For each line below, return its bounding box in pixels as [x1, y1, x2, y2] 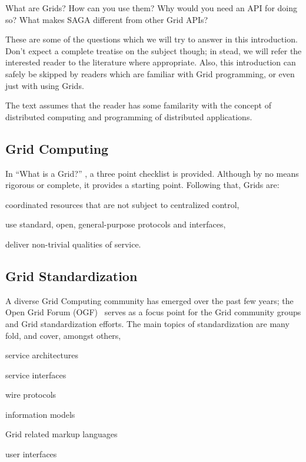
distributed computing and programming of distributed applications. [5, 110, 252, 123]
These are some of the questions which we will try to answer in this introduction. [5, 33, 298, 45]
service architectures [5, 349, 78, 361]
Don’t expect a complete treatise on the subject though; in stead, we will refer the [5, 44, 302, 57]
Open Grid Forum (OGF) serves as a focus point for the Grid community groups [5, 306, 301, 318]
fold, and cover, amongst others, [5, 329, 121, 341]
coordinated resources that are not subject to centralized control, [5, 198, 240, 210]
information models [5, 408, 75, 420]
